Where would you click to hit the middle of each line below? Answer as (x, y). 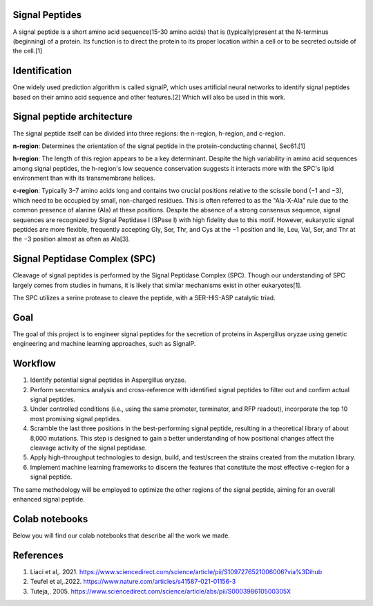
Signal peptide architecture (73, 117)
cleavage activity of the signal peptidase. (89, 448)
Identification (42, 71)
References (38, 555)
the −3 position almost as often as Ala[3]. (71, 239)
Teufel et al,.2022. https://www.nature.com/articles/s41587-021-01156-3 (133, 582)
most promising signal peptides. (76, 419)
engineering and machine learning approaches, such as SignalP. (104, 344)
